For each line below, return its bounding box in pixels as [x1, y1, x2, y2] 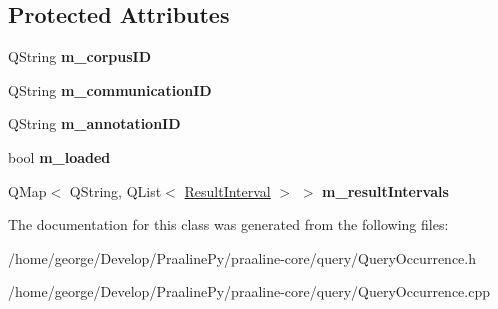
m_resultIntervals [322, 180, 449, 201]
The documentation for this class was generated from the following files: [8, 214, 449, 235]
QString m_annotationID [8, 113, 181, 134]
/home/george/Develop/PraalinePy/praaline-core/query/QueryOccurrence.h [8, 247, 476, 268]
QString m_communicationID [8, 79, 212, 100]
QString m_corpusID [8, 46, 152, 67]
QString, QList [69, 180, 162, 201]
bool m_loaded [8, 146, 111, 167]
